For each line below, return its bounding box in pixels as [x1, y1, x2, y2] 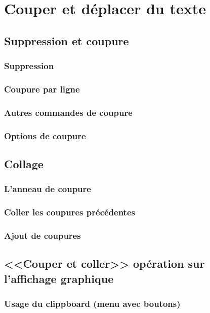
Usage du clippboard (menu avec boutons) [4, 297, 181, 309]
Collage [4, 155, 44, 171]
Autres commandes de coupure [4, 106, 133, 118]
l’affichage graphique [4, 270, 114, 286]
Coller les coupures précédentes [4, 206, 135, 218]
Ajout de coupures [4, 229, 81, 241]
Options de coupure [4, 129, 86, 142]
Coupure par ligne [4, 82, 80, 95]
